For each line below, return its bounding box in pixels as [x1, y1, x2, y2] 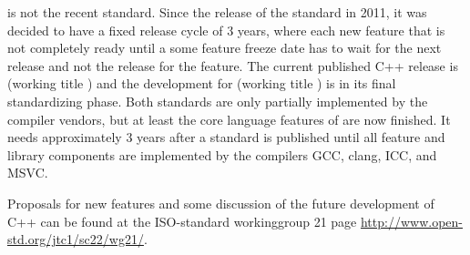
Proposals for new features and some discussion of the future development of [7, 193, 434, 212]
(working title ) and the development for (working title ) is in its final [7, 74, 396, 93]
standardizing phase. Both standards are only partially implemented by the [7, 91, 428, 110]
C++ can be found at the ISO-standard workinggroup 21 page [7, 211, 357, 230]
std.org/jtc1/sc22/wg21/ [7, 229, 144, 249]
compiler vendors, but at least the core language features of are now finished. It [7, 109, 451, 128]
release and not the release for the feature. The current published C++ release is [7, 56, 458, 75]
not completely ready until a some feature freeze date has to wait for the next [7, 38, 442, 57]
